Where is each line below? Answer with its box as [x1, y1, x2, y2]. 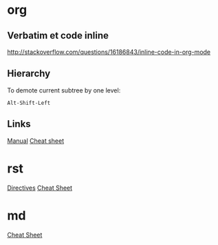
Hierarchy [7, 68, 51, 79]
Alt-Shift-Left [7, 99, 51, 106]
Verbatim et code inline [7, 30, 109, 41]
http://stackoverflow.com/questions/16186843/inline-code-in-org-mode [7, 48, 211, 56]
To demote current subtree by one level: [7, 86, 121, 95]
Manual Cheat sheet [7, 137, 65, 145]
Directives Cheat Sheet [7, 184, 73, 192]
